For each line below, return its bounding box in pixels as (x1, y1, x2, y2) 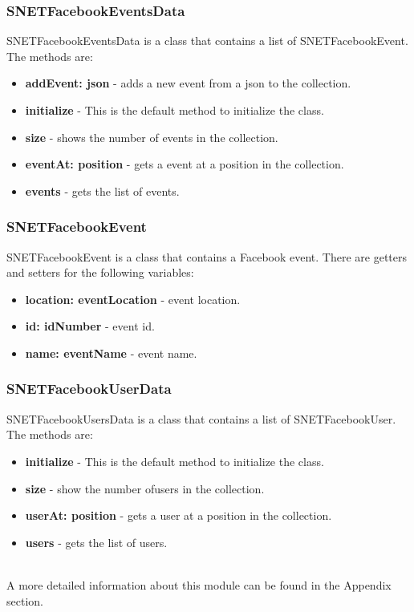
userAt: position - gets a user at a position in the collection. (25, 507, 332, 524)
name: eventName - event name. (25, 344, 197, 361)
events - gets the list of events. (25, 182, 180, 199)
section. (6, 592, 43, 609)
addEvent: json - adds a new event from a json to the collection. (25, 75, 351, 91)
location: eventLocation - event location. (25, 290, 241, 307)
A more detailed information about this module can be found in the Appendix (6, 576, 392, 593)
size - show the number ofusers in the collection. (25, 480, 265, 496)
